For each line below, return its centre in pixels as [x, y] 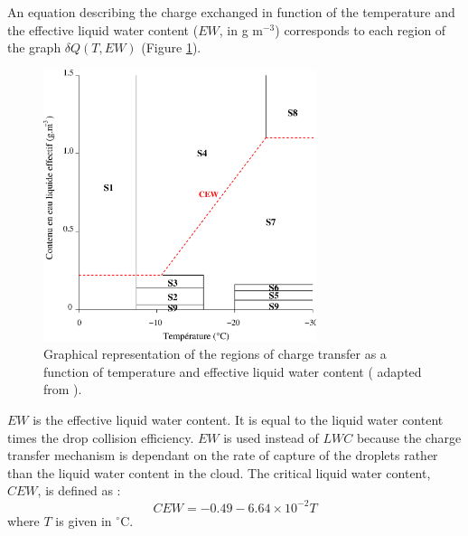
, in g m [241, 29]
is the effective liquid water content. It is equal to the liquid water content [238, 420]
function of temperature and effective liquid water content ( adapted [233, 371]
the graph [34, 47]
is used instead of [271, 437]
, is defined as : [79, 490]
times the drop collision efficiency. [101, 437]
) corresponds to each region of [360, 29]
